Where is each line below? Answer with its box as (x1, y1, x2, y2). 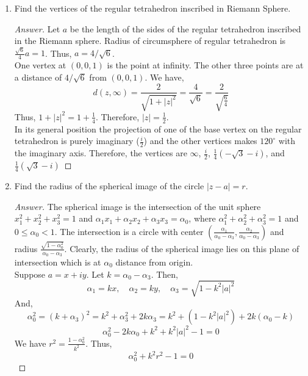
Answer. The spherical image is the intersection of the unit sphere (14, 200, 261, 212)
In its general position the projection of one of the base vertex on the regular (14, 122, 302, 135)
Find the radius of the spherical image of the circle (14, 179, 204, 192)
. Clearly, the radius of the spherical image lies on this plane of (64, 242, 299, 255)
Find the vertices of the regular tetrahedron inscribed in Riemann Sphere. (14, 2, 291, 14)
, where (188, 212, 216, 225)
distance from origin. (115, 255, 193, 268)
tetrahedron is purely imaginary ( (14, 134, 140, 147)
